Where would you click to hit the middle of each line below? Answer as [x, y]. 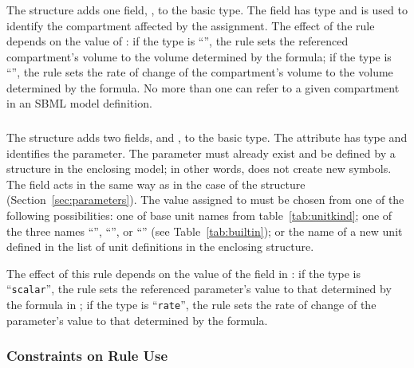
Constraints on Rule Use [87, 356]
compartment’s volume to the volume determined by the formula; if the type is [199, 56]
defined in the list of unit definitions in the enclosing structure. [160, 247]
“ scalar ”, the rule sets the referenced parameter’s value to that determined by [199, 289]
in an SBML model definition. [79, 103]
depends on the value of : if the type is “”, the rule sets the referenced [177, 41]
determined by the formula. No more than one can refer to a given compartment [203, 87]
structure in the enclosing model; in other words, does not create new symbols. [199, 168]
